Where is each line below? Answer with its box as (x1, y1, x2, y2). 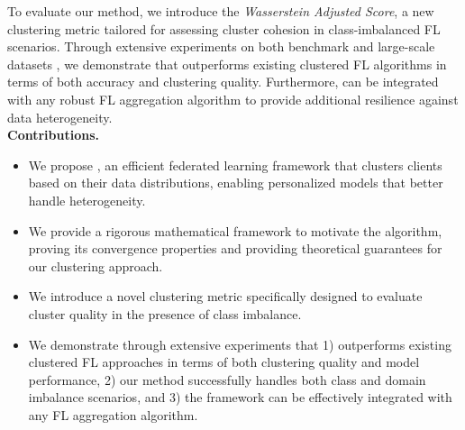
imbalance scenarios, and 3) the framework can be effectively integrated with (28, 388, 452, 407)
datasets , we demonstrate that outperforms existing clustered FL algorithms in (7, 54, 447, 73)
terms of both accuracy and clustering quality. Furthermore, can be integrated (7, 72, 439, 91)
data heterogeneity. (7, 107, 113, 126)
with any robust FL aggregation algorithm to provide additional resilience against (7, 89, 459, 108)
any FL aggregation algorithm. (28, 405, 198, 424)
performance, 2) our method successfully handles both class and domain (28, 370, 426, 389)
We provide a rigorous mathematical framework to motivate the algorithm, (28, 221, 442, 240)
